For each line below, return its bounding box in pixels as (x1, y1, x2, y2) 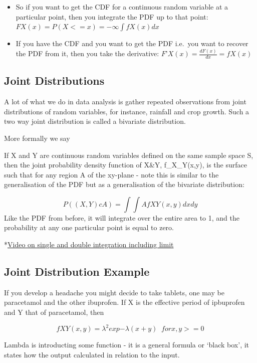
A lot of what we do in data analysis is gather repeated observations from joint (4, 96, 246, 107)
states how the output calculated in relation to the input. (4, 349, 180, 359)
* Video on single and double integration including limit (4, 239, 174, 250)
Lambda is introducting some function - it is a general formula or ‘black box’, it (4, 339, 249, 350)
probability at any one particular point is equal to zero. (4, 222, 174, 233)
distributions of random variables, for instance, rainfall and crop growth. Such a (4, 106, 249, 116)
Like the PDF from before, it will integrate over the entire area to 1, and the (4, 212, 239, 223)
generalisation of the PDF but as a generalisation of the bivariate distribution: (4, 179, 244, 190)
